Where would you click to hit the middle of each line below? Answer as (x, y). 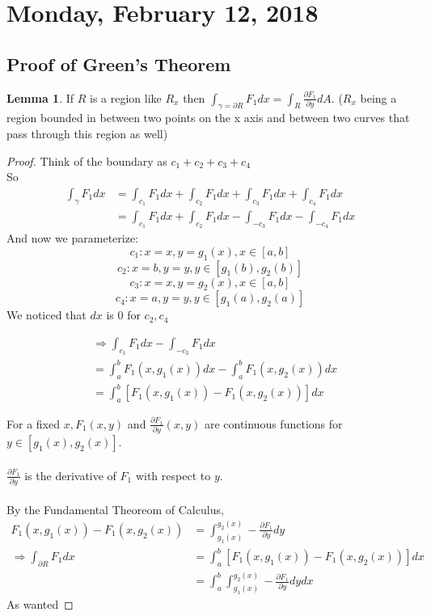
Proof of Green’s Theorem (119, 63)
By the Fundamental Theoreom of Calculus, (115, 509)
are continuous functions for (273, 423)
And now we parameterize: (73, 238)
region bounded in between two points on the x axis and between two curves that (208, 118)
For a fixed (33, 423)
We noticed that (46, 315)
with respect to (173, 475)
